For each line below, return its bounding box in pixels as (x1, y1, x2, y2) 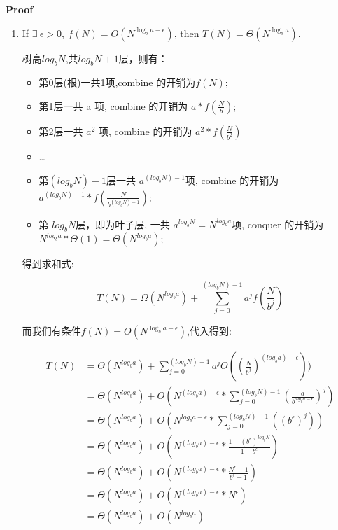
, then (174, 25, 199, 40)
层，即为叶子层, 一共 (76, 216, 170, 231)
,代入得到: (187, 323, 232, 338)
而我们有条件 (22, 323, 81, 338)
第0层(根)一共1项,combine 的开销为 (38, 75, 196, 90)
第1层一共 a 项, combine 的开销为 (38, 98, 188, 113)
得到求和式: (22, 256, 74, 271)
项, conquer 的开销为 (232, 216, 324, 231)
